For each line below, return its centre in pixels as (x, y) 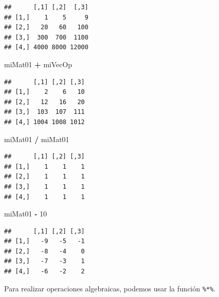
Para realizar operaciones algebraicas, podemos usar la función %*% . (110, 288)
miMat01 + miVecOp (38, 64)
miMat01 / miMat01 (37, 139)
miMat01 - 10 (26, 214)
